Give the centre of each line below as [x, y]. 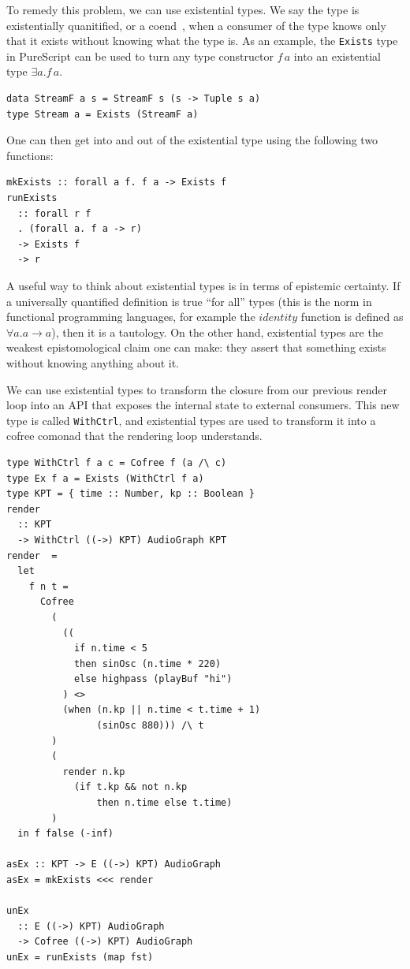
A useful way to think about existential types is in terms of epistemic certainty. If [203, 285]
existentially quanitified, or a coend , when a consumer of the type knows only [196, 25]
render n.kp [94, 771]
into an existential [337, 56]
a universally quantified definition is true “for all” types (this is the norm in [189, 301]
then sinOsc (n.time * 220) [147, 663]
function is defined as [352, 317]
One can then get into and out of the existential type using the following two [192, 140]
